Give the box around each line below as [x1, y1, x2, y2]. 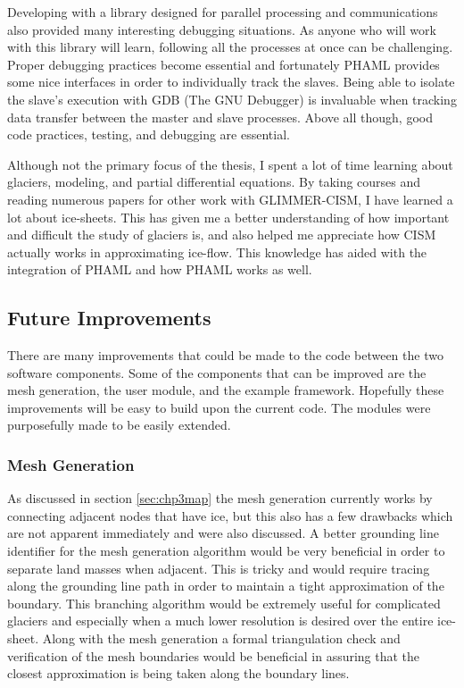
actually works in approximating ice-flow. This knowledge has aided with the [7, 242, 427, 261]
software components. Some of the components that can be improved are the [7, 363, 427, 382]
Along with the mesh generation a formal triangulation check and [42, 629, 401, 648]
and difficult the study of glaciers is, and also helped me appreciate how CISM [7, 225, 436, 244]
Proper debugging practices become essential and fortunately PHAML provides [7, 55, 440, 73]
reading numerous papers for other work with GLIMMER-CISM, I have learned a [7, 189, 453, 208]
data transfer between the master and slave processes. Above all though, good [7, 107, 433, 126]
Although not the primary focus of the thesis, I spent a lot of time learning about [7, 155, 453, 173]
